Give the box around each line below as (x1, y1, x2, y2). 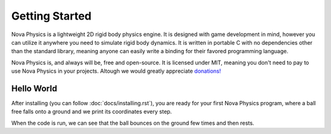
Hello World (11, 83, 58, 94)
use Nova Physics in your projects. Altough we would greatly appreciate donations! (11, 67, 221, 75)
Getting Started (11, 9, 92, 23)
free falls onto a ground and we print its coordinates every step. (11, 108, 172, 116)
